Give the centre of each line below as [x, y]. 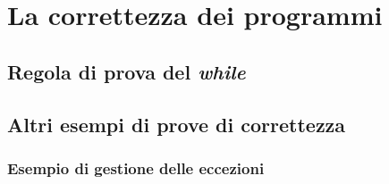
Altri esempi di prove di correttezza [177, 124]
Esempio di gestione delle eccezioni [136, 167]
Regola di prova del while [127, 71]
